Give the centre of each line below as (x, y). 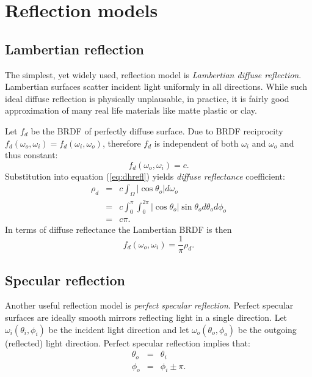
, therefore (122, 143)
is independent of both (196, 143)
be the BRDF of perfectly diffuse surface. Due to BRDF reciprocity (157, 130)
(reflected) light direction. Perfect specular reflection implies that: (128, 342)
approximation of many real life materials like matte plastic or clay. (131, 110)
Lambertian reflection (74, 49)
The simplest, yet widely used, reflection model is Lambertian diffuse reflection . (153, 74)
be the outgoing (267, 329)
